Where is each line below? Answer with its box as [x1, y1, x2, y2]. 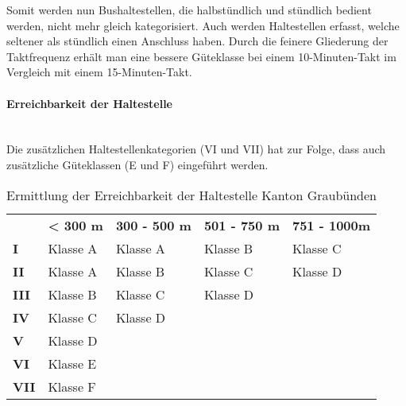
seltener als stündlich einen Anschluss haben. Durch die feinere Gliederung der [6, 33, 389, 49]
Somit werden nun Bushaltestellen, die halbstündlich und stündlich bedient [6, 2, 372, 17]
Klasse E [48, 354, 97, 373]
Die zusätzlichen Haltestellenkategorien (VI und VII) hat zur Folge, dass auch [6, 141, 386, 157]
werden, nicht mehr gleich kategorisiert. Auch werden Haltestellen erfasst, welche [6, 17, 400, 33]
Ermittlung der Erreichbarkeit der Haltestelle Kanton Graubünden [6, 185, 377, 204]
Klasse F [48, 377, 96, 396]
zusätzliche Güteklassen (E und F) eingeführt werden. [6, 156, 269, 172]
